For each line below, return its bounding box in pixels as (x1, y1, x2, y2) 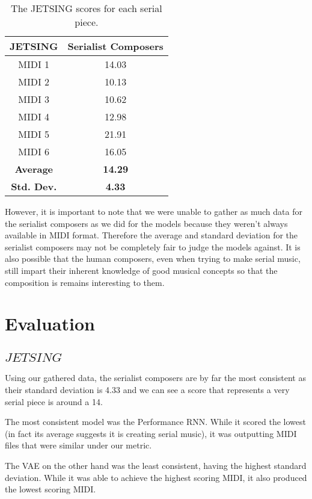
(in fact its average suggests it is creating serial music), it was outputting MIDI (5, 427, 297, 439)
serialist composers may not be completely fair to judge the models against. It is (5, 240, 301, 253)
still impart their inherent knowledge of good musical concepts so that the (5, 264, 278, 276)
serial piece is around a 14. (5, 395, 103, 408)
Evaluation (5, 311, 95, 336)
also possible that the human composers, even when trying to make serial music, (5, 252, 301, 265)
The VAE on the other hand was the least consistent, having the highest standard (5, 459, 307, 471)
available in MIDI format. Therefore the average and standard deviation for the (5, 229, 298, 241)
